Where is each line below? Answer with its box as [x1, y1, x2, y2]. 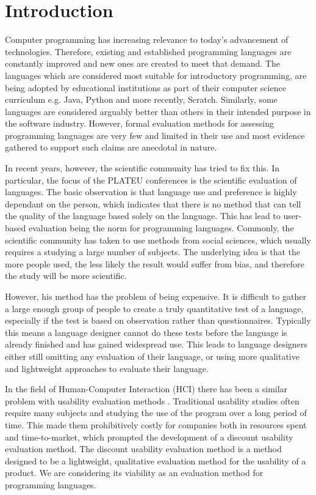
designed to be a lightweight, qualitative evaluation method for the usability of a [5, 454, 306, 467]
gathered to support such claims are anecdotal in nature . [5, 141, 217, 154]
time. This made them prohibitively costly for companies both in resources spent [5, 418, 307, 431]
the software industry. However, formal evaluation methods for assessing [5, 117, 274, 130]
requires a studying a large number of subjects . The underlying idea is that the [5, 245, 301, 258]
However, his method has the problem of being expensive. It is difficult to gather [5, 290, 306, 302]
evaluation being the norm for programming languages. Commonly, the [28, 221, 294, 234]
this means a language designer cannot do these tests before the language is [5, 326, 287, 338]
